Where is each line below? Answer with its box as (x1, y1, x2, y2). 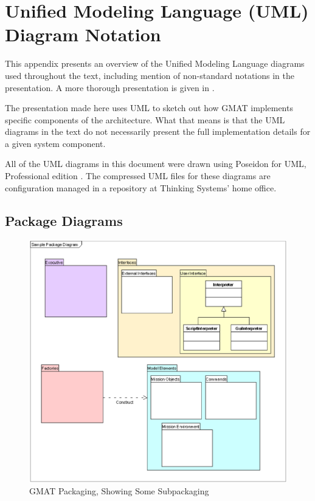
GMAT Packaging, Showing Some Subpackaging (29, 485, 209, 497)
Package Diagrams (5, 211, 123, 230)
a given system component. (5, 137, 106, 149)
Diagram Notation (5, 22, 161, 47)
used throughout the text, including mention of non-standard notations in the (5, 69, 294, 81)
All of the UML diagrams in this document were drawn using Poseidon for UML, (5, 157, 306, 170)
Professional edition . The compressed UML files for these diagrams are (5, 169, 271, 182)
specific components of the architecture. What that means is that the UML (5, 113, 285, 126)
